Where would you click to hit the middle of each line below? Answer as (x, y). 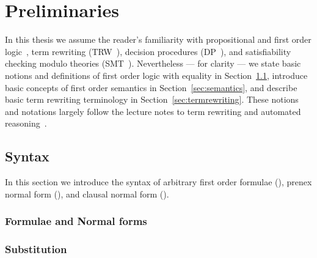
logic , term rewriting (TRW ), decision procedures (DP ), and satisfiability (148, 51)
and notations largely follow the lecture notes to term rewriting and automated (153, 111)
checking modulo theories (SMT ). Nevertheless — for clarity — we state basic (153, 63)
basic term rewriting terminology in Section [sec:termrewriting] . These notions (152, 99)
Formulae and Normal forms (76, 221)
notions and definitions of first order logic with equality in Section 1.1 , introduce (156, 75)
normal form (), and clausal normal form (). (87, 193)
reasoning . (26, 123)
